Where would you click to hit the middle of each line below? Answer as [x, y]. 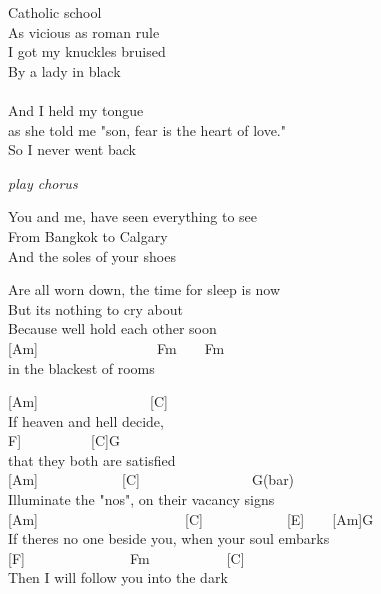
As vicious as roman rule [84, 31]
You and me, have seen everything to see [133, 216]
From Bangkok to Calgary [88, 235]
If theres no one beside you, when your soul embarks [169, 538]
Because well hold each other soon [112, 328]
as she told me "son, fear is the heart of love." [147, 129]
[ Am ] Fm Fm [116, 347]
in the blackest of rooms [81, 367]
